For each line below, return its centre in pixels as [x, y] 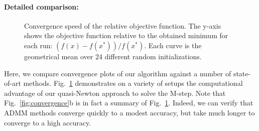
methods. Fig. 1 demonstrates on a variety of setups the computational [133, 83]
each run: [38, 45]
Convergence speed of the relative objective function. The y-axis [123, 25]
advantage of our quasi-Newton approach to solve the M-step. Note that [115, 93]
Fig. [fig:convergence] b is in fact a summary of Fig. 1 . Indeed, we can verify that [129, 103]
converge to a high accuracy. [48, 122]
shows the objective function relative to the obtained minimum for [126, 35]
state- [242, 73]
